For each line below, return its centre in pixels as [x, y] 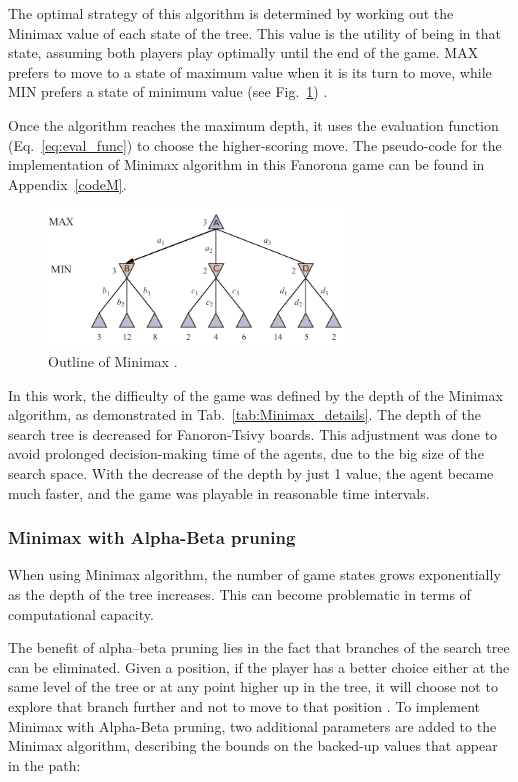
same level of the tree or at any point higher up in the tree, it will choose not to [253, 686]
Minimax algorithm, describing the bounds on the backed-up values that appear [253, 745]
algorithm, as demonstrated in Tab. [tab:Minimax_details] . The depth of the [244, 414]
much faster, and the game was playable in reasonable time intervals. [219, 492]
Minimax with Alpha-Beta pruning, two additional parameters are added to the [252, 725]
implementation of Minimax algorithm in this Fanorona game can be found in [246, 164]
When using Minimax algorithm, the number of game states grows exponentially [254, 574]
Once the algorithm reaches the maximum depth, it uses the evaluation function [253, 124]
